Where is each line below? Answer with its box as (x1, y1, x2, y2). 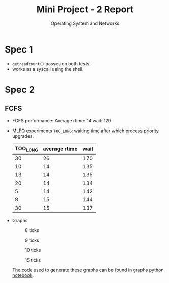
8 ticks (24, 227, 39, 233)
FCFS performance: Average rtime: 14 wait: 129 (12, 117, 111, 123)
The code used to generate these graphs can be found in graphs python (12, 267, 164, 273)
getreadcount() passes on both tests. (12, 60, 91, 67)
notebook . (12, 272, 34, 278)
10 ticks (24, 247, 41, 253)
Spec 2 (5, 84, 35, 95)
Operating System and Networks (50, 20, 120, 27)
